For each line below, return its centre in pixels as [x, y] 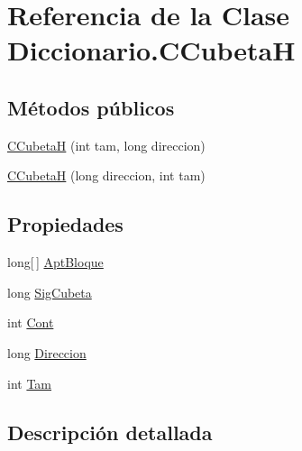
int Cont [31, 322]
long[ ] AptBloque [55, 262]
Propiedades [65, 224]
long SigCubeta [50, 292]
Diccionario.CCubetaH [151, 50]
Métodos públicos [91, 107]
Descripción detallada [110, 432]
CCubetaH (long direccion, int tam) [106, 175]
